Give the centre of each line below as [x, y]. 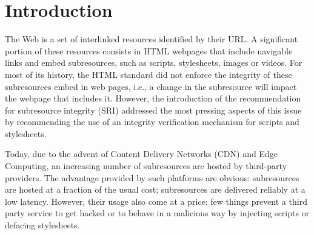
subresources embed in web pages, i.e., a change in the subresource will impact [151, 86]
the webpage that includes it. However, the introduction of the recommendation [153, 98]
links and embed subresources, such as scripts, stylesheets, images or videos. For [154, 63]
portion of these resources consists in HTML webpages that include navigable [149, 50]
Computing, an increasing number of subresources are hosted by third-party [146, 166]
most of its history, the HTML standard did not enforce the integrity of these [149, 74]
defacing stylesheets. [42, 225]
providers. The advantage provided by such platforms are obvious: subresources [152, 177]
